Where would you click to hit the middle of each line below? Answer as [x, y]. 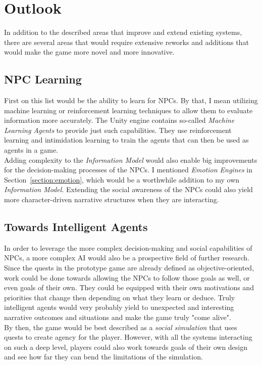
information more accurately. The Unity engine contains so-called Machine [119, 120]
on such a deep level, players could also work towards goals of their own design [126, 347]
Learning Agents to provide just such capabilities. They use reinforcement [118, 130]
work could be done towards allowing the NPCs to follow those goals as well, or [127, 277]
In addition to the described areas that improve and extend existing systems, [123, 32]
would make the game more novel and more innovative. [89, 52]
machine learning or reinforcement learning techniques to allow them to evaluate [128, 110]
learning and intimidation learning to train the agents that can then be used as [126, 140]
